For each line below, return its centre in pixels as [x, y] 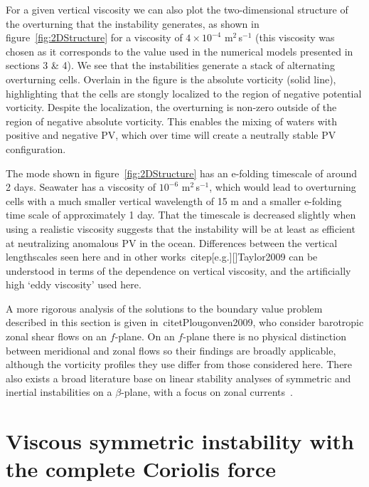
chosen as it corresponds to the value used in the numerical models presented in [180, 51]
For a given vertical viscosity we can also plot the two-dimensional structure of [177, 9]
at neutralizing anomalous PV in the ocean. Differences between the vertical [172, 242]
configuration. [36, 148]
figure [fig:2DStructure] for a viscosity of [94, 37]
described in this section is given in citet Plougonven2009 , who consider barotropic [185, 322]
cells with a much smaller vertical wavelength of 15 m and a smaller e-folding [174, 200]
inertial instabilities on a [59, 392]
